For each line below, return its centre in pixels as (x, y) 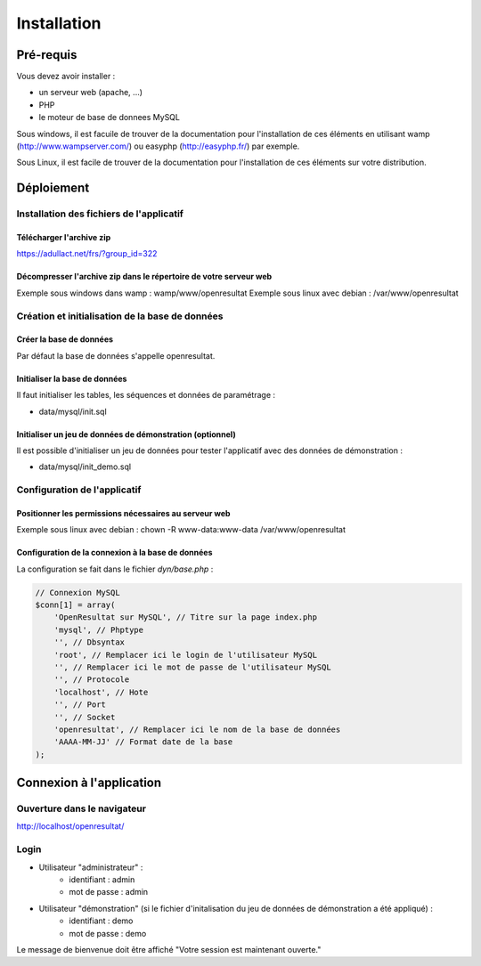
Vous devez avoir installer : (66, 77)
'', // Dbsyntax (89, 642)
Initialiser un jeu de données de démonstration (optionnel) (126, 434)
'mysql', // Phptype (99, 629)
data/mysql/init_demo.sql (85, 467)
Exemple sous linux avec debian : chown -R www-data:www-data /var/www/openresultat (181, 530)
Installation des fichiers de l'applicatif (100, 214)
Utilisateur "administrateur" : (91, 867)
